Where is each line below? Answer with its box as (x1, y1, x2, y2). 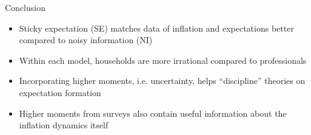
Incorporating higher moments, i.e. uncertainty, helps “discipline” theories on (19, 74, 306, 87)
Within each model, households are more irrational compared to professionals (19, 54, 307, 66)
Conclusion (5, 1, 45, 13)
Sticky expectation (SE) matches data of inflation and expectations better (19, 21, 294, 34)
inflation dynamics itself (19, 119, 109, 131)
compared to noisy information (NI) (19, 33, 153, 46)
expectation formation (19, 86, 101, 99)
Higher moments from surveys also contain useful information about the (19, 106, 287, 119)
